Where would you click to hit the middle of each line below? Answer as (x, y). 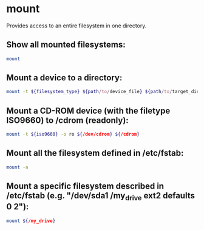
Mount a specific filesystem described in (85, 186)
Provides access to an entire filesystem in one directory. (76, 26)
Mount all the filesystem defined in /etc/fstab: (95, 153)
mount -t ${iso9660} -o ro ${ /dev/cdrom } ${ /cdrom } (73, 134)
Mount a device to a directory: (64, 78)
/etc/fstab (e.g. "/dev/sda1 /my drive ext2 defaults (101, 197)
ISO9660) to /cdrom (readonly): (67, 120)
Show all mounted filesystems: (66, 45)
